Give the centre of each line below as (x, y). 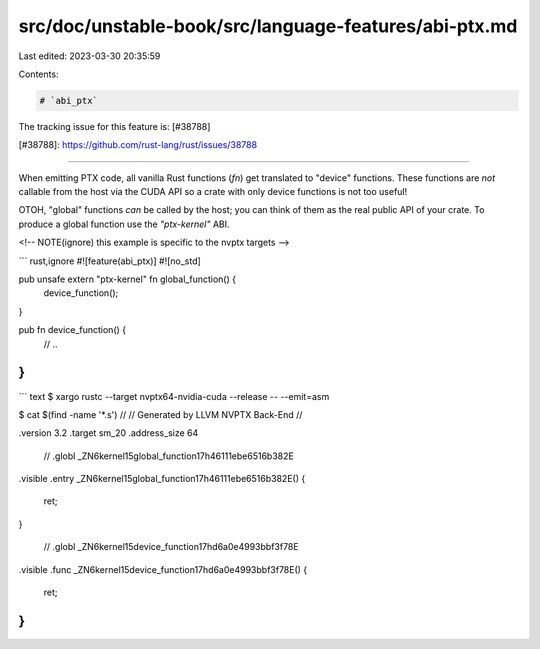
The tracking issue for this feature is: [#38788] (114, 126)
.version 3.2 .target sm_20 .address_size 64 (108, 433)
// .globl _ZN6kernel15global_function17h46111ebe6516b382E (168, 456)
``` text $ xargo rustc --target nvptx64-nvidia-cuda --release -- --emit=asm (174, 396)
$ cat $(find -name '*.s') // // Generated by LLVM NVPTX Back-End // (160, 414)
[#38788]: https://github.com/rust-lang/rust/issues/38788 (138, 145)
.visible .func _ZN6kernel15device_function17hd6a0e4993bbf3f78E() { (163, 569)
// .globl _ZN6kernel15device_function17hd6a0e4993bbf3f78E (171, 547)
